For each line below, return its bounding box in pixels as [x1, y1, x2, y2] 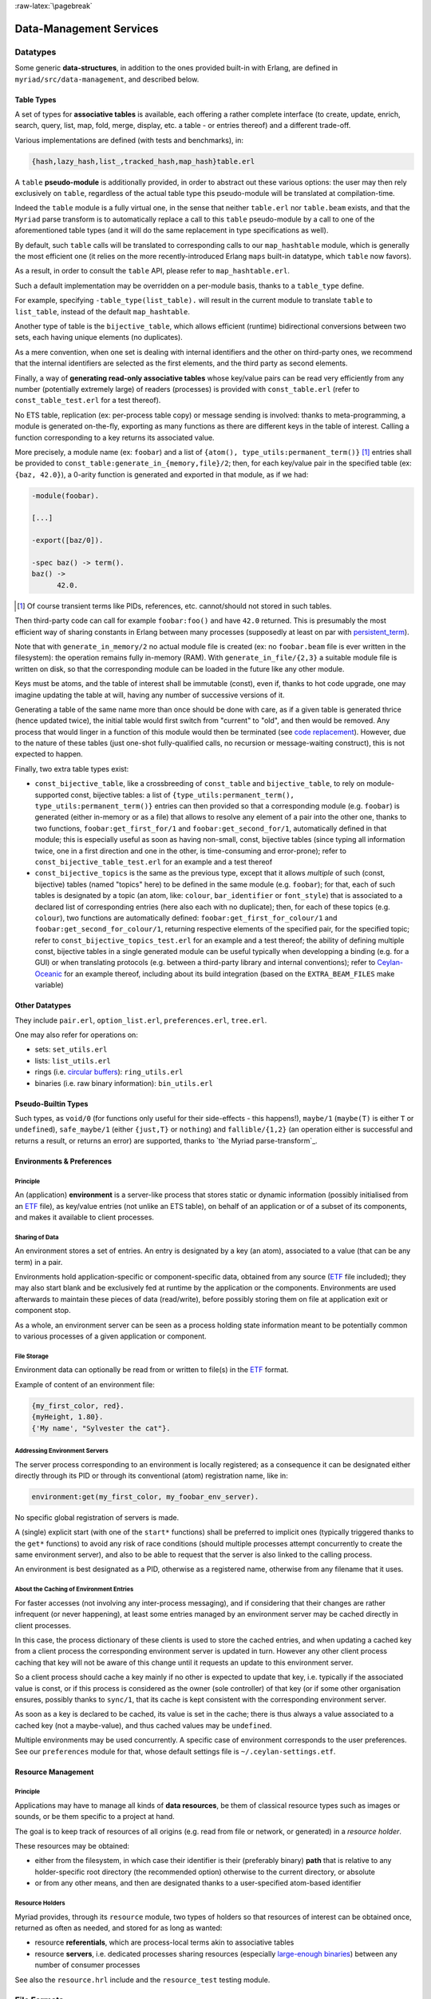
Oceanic [34, 968, 63, 979]
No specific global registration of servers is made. [14, 1512, 180, 1522]
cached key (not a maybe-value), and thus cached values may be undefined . [14, 1720, 272, 1730]
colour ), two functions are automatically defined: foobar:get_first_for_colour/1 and [34, 912, 338, 923]
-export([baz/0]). [31, 536, 104, 545]
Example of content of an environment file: [14, 1379, 155, 1389]
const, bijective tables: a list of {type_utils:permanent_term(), [70, 790, 295, 800]
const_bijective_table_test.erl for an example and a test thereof [34, 856, 273, 867]
